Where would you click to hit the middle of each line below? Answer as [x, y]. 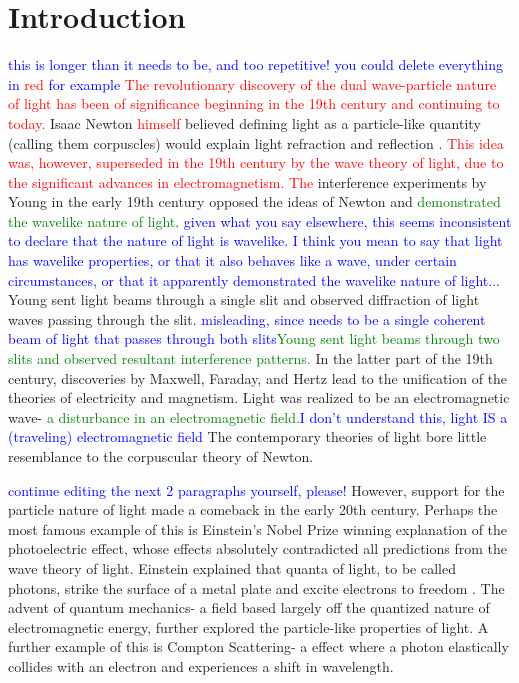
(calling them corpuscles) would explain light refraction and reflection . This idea [256, 142]
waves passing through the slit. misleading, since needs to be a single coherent [247, 318]
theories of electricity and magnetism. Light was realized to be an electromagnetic [259, 397]
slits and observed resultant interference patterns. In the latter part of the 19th [250, 358]
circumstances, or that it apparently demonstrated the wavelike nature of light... [254, 279]
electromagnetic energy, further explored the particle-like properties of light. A [248, 626]
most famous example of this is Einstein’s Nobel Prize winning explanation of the [258, 528]
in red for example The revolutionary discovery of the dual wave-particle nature [252, 83]
